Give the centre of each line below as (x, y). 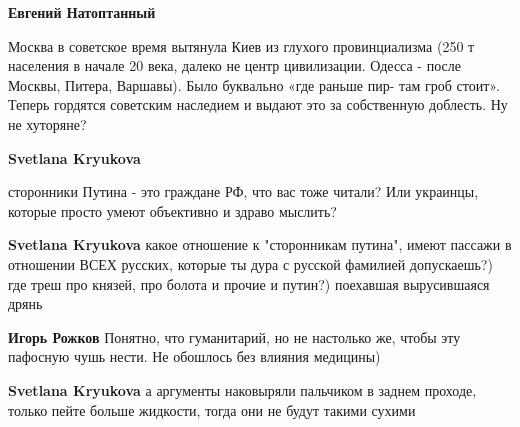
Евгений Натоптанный (82, 12)
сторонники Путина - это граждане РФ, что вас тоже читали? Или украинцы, (243, 191)
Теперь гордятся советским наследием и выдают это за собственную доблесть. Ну (258, 104)
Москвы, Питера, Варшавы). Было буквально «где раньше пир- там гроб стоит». (254, 84)
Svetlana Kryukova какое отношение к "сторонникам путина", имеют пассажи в (260, 244)
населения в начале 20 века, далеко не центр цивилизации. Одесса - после (234, 65)
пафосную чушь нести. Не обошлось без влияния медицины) (194, 356)
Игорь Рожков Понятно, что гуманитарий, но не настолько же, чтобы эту (234, 336)
